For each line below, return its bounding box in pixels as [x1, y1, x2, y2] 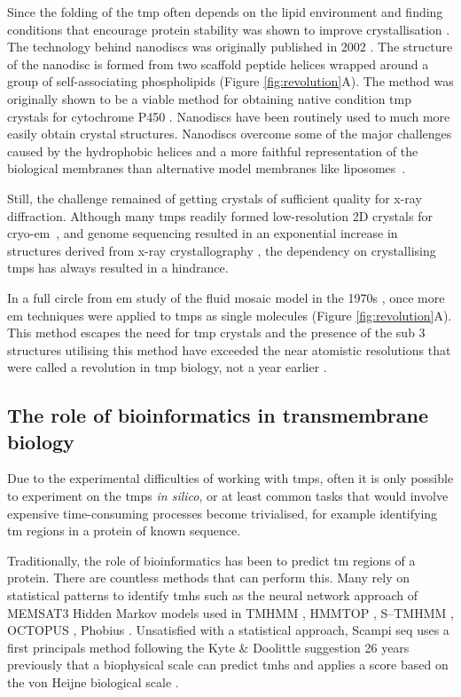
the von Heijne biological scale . [7, 673, 179, 691]
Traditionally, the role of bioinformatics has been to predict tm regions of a [7, 550, 416, 569]
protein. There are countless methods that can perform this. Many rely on [7, 568, 410, 587]
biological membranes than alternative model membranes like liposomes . [7, 159, 406, 178]
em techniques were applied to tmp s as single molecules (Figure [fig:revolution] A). [7, 305, 452, 324]
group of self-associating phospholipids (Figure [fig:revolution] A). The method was [7, 72, 454, 91]
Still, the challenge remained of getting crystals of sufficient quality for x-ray [7, 188, 422, 207]
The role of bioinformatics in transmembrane [7, 401, 429, 429]
